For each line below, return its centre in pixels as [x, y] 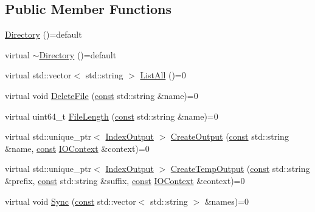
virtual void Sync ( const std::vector [71, 201]
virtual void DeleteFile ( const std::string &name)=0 [102, 95]
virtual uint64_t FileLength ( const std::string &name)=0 [112, 116]
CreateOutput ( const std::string [230, 136]
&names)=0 [227, 201]
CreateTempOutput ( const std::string [240, 169]
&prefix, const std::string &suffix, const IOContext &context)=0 [125, 180]
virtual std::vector [38, 75]
